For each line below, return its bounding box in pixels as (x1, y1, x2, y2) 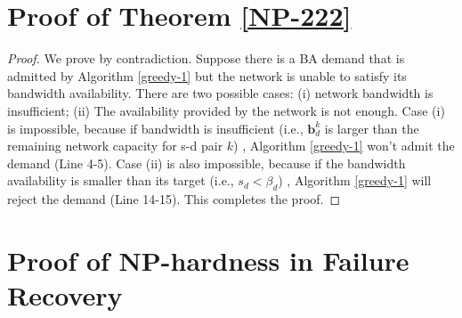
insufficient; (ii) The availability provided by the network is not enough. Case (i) (7, 101, 445, 119)
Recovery (7, 277, 123, 314)
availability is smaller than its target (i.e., (7, 171, 234, 190)
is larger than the (324, 118, 419, 137)
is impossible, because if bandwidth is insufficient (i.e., (7, 118, 304, 137)
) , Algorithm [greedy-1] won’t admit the (233, 136, 455, 155)
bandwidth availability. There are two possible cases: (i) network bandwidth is (7, 84, 434, 102)
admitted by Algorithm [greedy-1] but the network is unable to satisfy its (7, 66, 407, 85)
